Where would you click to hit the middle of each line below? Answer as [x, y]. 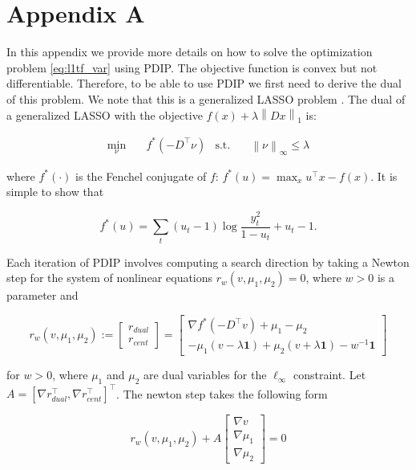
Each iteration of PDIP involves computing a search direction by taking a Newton [208, 262]
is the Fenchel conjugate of [141, 176]
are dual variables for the [205, 375]
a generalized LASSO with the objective [105, 114]
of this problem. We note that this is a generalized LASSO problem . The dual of [206, 98]
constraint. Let [329, 375]
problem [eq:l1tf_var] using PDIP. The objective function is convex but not [192, 67]
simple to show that [55, 192]
